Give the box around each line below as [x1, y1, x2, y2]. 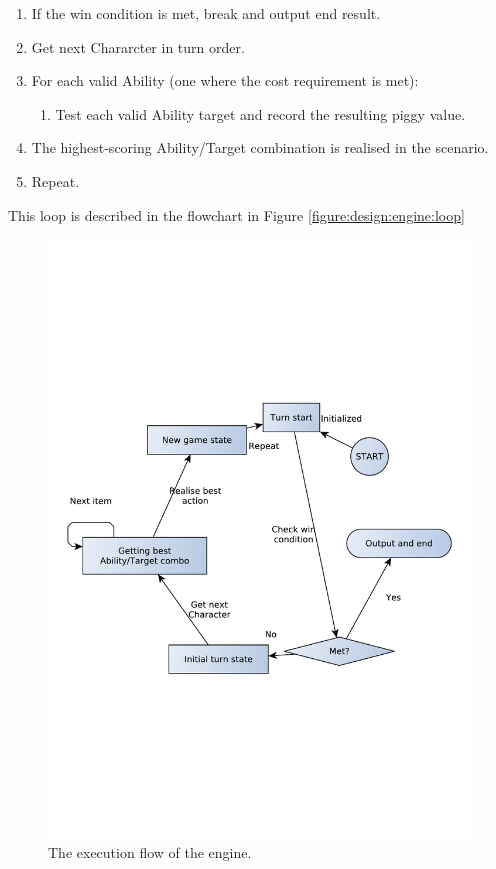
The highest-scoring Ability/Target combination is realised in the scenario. [31, 137, 489, 158]
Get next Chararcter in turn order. [31, 36, 245, 57]
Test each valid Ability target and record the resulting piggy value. [55, 103, 466, 124]
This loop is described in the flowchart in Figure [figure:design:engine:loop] [8, 204, 465, 225]
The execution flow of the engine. [48, 841, 252, 862]
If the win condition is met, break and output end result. [31, 3, 381, 23]
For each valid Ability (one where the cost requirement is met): [31, 70, 419, 91]
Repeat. [31, 170, 80, 191]
